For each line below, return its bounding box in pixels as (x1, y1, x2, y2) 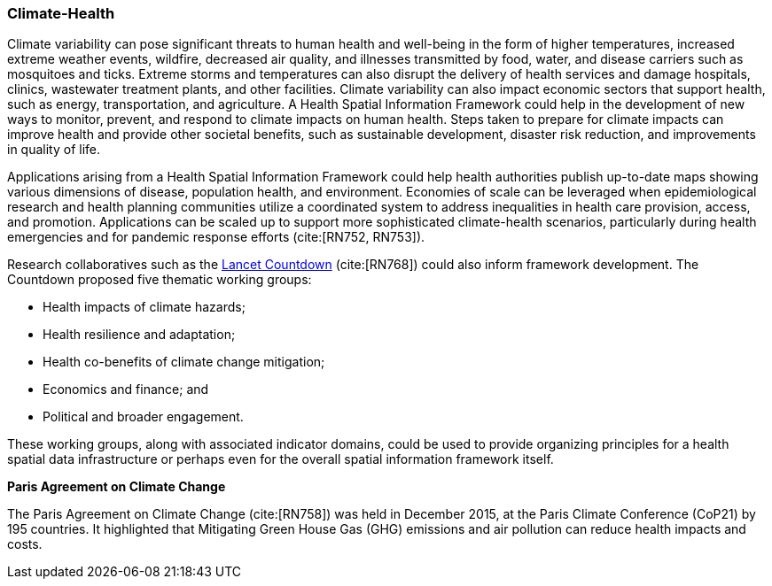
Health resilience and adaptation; (43, 327, 236, 343)
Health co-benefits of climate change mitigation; (43, 354, 325, 370)
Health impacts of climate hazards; (43, 299, 246, 315)
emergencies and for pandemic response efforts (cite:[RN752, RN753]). (7, 229, 425, 245)
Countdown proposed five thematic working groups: (7, 272, 312, 288)
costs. (7, 536, 43, 552)
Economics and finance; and (43, 382, 209, 397)
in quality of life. (7, 142, 101, 158)
